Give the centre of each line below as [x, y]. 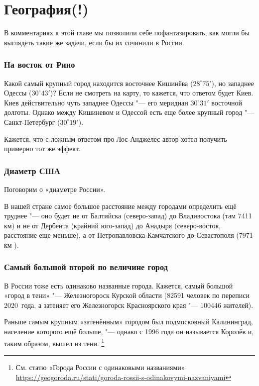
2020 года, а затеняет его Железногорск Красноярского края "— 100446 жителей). [129, 305]
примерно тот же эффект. [42, 148]
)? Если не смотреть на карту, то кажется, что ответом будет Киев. [152, 93]
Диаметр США [32, 170]
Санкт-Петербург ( [32, 122]
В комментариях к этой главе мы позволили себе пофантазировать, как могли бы [127, 33]
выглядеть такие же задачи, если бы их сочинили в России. [94, 42]
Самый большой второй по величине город [86, 267]
